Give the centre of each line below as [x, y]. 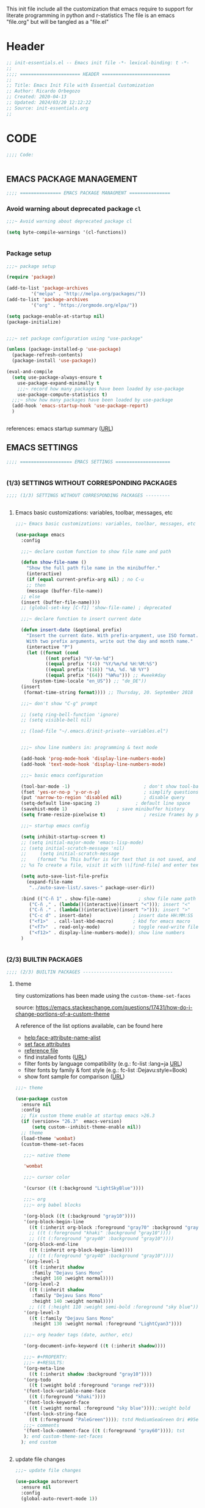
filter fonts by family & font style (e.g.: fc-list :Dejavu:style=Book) [106, 1070]
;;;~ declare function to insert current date [81, 619]
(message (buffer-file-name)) [65, 591]
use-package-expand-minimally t [58, 383]
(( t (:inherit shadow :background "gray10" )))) [91, 1374]
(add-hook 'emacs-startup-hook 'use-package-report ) [80, 406]
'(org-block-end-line [51, 1245]
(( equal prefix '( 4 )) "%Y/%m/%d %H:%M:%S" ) [102, 664]
